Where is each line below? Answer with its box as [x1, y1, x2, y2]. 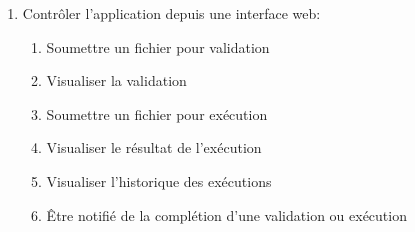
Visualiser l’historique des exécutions [46, 170, 272, 191]
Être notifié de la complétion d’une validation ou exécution [46, 204, 407, 225]
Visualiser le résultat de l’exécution [46, 137, 262, 158]
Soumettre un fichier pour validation [46, 36, 270, 57]
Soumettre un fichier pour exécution [46, 103, 268, 124]
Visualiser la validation [46, 70, 187, 91]
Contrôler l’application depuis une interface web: [22, 3, 321, 23]
